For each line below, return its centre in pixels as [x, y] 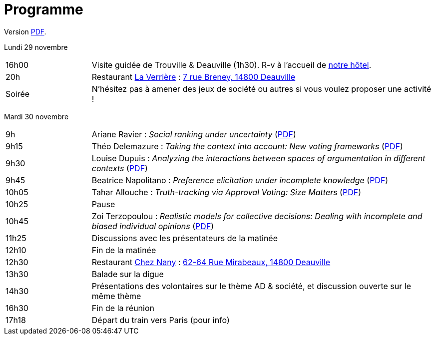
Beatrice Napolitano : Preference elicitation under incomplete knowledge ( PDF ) [240, 180]
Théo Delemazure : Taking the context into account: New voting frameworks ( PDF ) [247, 146]
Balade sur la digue [128, 274]
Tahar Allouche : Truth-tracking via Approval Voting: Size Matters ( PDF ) [226, 192]
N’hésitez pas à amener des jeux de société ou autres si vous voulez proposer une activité [261, 89]
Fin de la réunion [123, 308]
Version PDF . [25, 31]
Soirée [18, 94]
